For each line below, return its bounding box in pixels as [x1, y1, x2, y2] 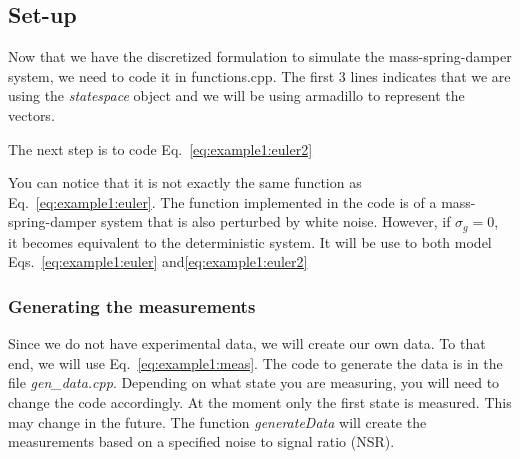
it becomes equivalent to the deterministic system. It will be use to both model [8, 231, 492, 252]
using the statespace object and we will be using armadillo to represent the [8, 85, 465, 106]
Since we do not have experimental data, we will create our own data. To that [8, 333, 486, 354]
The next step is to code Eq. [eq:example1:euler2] [8, 138, 313, 159]
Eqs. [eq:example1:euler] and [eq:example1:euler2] [8, 251, 308, 272]
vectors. [8, 104, 55, 125]
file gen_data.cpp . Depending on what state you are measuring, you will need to [8, 372, 500, 393]
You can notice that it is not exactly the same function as [8, 172, 362, 193]
